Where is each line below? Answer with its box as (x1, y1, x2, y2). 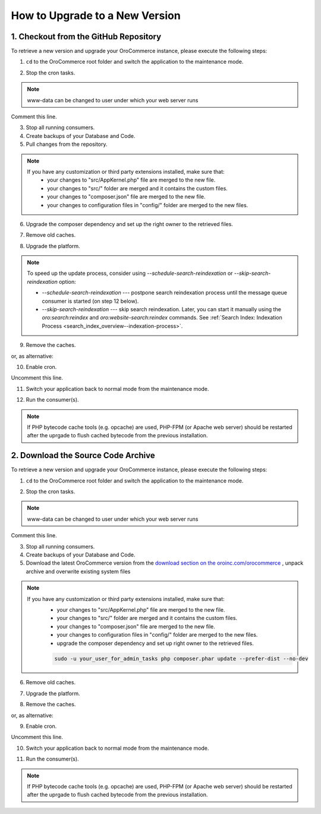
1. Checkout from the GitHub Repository (11, 32, 162, 42)
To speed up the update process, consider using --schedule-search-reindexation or (27, 270, 233, 277)
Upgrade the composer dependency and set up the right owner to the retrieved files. (26, 220, 233, 227)
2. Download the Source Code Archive (11, 450, 156, 461)
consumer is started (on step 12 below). (42, 298, 139, 305)
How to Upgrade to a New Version (11, 9, 181, 22)
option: (58, 278, 77, 285)
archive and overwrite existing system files (26, 568, 131, 575)
